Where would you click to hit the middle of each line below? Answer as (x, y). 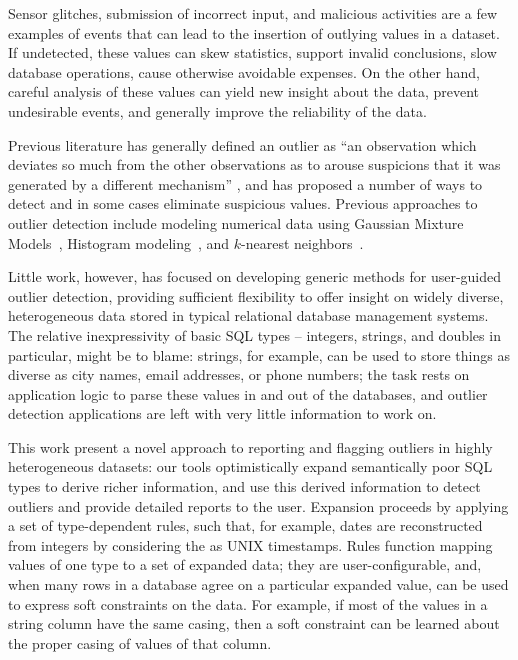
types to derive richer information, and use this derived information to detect (244, 486)
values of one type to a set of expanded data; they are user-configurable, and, (245, 564)
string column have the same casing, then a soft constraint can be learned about (254, 623)
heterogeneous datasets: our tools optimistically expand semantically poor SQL (250, 466)
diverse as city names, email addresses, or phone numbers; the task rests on (239, 374)
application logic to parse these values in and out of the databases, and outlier (248, 393)
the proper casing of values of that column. (140, 642)
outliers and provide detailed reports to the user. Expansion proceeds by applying (258, 505)
